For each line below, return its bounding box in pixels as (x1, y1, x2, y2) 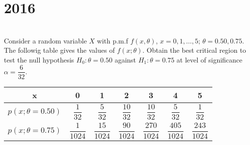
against (114, 54, 136, 64)
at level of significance (177, 54, 243, 64)
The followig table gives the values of (4, 45, 115, 55)
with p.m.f (97, 35, 128, 45)
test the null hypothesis (4, 54, 74, 64)
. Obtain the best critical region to (142, 45, 246, 55)
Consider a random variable (4, 35, 87, 45)
